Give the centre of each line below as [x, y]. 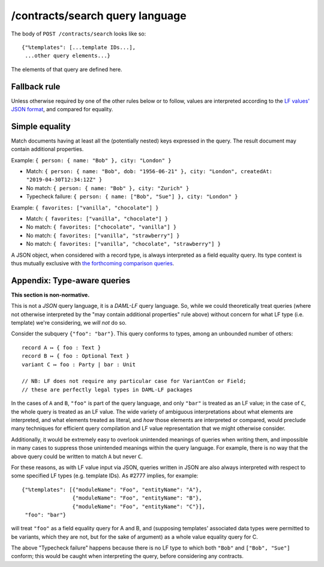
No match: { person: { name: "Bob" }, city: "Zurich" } [108, 188]
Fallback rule [36, 86]
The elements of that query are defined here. [67, 69]
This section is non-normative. [50, 295]
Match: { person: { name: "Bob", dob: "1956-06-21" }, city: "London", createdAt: [149, 171]
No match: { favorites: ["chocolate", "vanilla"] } [101, 227]
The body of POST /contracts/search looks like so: [79, 34]
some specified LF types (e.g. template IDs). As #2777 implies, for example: [105, 476]
